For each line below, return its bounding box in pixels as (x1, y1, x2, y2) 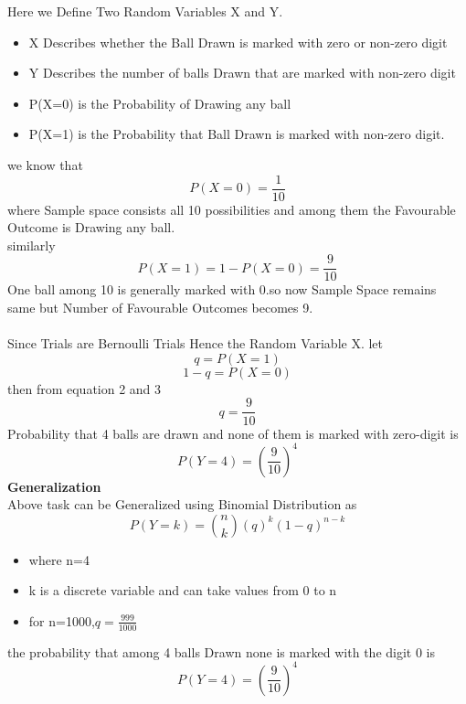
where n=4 (28, 549, 90, 569)
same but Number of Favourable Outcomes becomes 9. (7, 298, 313, 317)
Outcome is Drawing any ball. (7, 218, 175, 237)
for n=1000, (28, 611, 95, 630)
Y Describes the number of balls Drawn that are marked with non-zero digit (28, 63, 456, 82)
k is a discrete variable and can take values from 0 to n (28, 581, 337, 600)
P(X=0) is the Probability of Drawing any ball (28, 93, 291, 112)
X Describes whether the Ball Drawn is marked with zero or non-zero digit (28, 32, 448, 51)
